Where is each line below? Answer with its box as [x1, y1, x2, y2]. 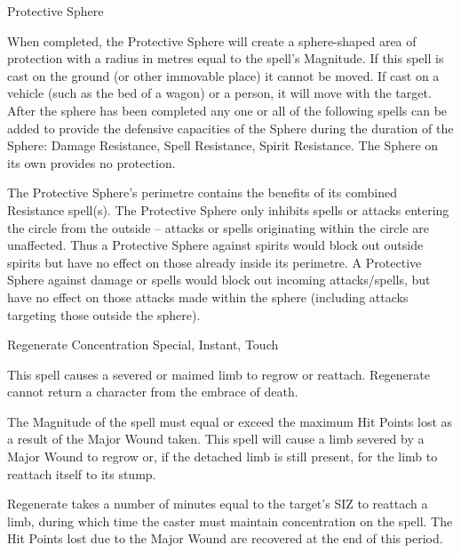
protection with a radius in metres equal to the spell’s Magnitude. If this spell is [7, 49, 444, 68]
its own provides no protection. [7, 153, 176, 172]
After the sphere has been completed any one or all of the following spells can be [7, 100, 448, 119]
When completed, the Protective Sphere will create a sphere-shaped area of [7, 31, 417, 50]
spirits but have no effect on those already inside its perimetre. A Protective [7, 252, 422, 271]
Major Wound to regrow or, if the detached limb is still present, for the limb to [7, 447, 438, 466]
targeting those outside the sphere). [7, 305, 201, 324]
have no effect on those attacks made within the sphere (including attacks [7, 287, 409, 306]
